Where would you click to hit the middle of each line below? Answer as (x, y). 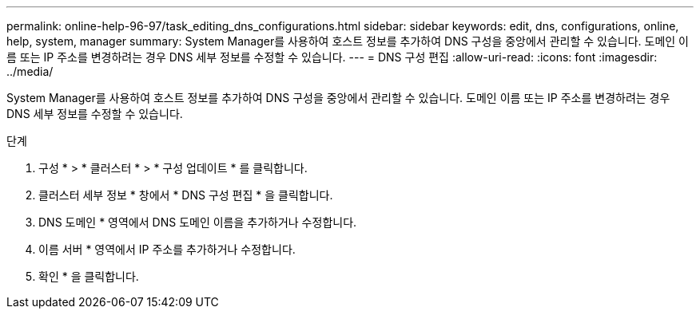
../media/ (30, 71)
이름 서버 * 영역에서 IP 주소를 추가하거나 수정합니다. (167, 249)
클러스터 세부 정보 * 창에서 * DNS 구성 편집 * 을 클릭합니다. (186, 195)
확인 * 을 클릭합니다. (89, 276)
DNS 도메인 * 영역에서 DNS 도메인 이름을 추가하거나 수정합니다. (198, 222)
